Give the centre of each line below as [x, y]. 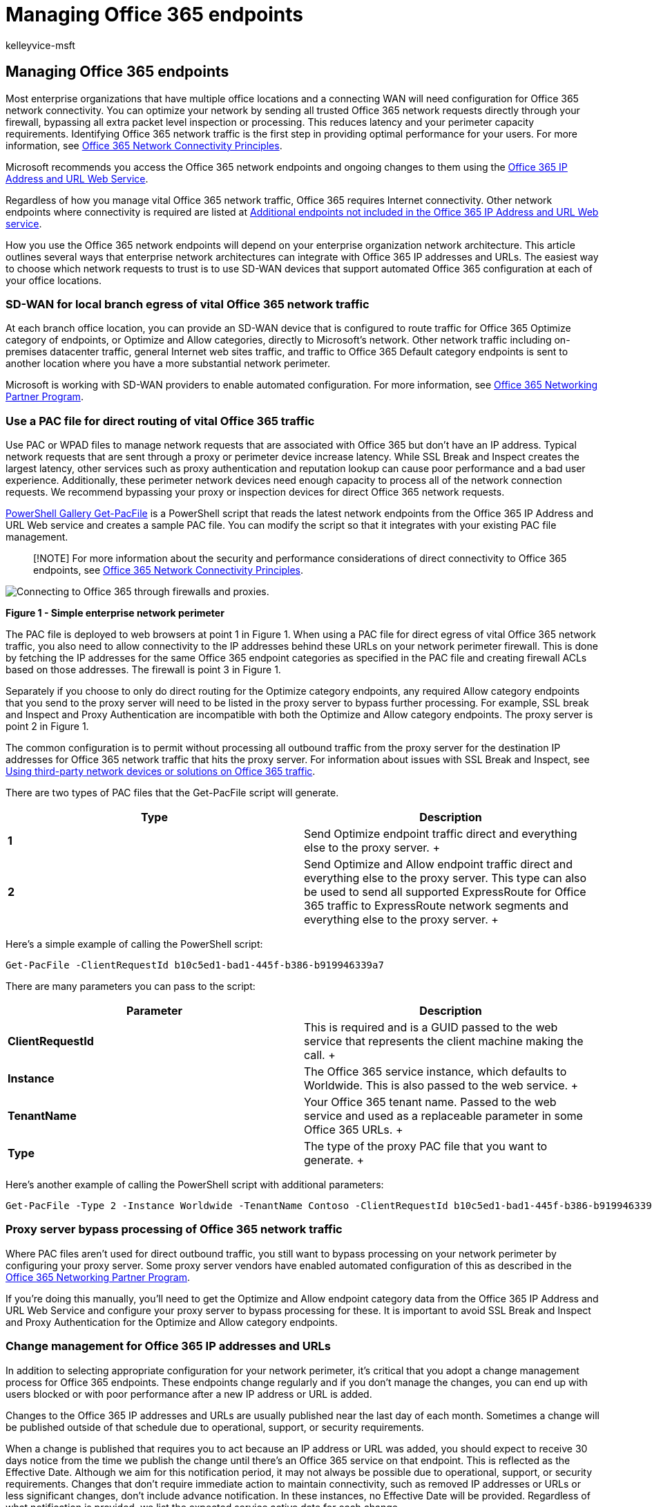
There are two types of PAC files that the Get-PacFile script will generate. [172, 793]
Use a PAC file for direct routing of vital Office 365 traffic [160, 421]
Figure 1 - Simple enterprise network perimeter [115, 613]
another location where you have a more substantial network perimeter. [168, 364]
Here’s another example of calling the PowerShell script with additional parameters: [195, 1185]
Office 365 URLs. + [354, 1130]
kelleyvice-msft [40, 45]
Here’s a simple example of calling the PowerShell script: [134, 944]
